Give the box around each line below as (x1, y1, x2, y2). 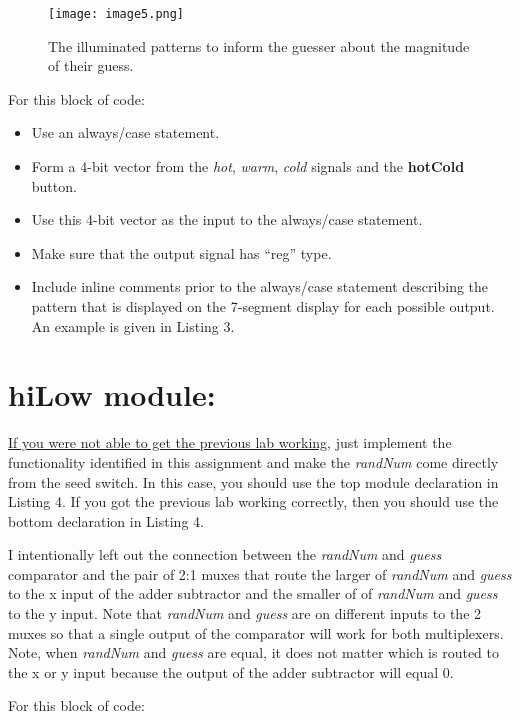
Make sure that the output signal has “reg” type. (31, 242, 332, 263)
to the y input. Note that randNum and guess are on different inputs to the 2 (8, 603, 482, 624)
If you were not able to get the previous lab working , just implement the (8, 432, 452, 453)
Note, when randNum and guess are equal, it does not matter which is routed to (8, 642, 499, 663)
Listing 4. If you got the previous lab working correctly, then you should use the (8, 491, 499, 512)
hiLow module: (8, 374, 216, 415)
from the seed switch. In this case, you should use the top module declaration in (8, 471, 499, 492)
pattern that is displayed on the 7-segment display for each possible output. (31, 296, 495, 316)
